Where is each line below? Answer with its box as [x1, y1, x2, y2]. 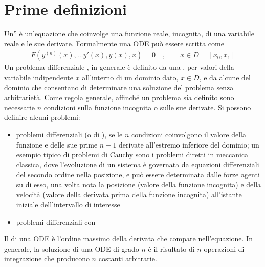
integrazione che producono [4, 253, 90, 264]
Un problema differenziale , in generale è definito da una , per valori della [4, 62, 234, 72]
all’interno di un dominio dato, [82, 71, 179, 82]
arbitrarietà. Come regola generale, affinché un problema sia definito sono [4, 92, 234, 103]
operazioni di [204, 243, 245, 254]
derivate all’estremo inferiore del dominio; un [119, 139, 259, 150]
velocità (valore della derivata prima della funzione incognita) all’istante [16, 189, 242, 200]
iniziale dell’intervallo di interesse [16, 199, 120, 210]
